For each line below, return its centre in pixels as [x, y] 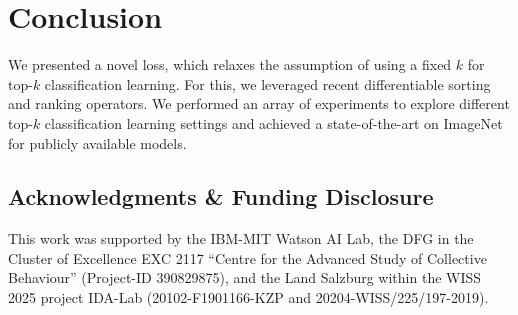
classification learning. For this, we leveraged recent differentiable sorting [267, 83]
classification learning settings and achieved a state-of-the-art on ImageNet [273, 122]
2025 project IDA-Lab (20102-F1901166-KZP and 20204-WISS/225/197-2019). [248, 297]
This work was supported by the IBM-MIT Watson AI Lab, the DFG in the [241, 238]
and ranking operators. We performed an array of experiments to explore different [259, 103]
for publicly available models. [97, 142]
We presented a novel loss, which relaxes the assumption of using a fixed [230, 64]
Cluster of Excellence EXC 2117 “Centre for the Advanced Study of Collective [247, 257]
